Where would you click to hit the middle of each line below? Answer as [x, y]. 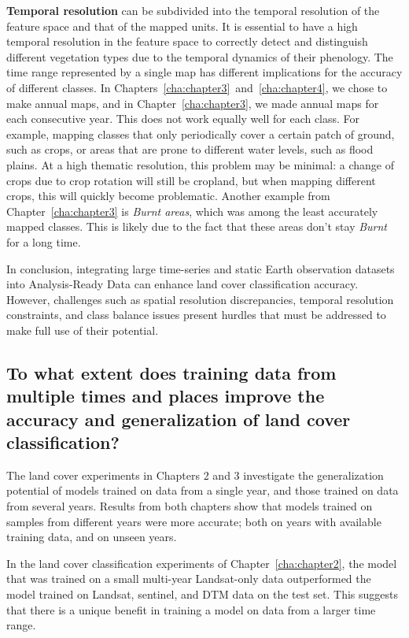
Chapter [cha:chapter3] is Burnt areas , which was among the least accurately [192, 211]
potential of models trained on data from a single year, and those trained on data [203, 490]
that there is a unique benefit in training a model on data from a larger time [191, 609]
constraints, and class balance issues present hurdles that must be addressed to [196, 315]
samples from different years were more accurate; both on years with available [194, 521]
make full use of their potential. [83, 330]
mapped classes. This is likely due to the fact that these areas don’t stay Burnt [197, 226]
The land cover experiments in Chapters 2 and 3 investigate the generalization [195, 475]
